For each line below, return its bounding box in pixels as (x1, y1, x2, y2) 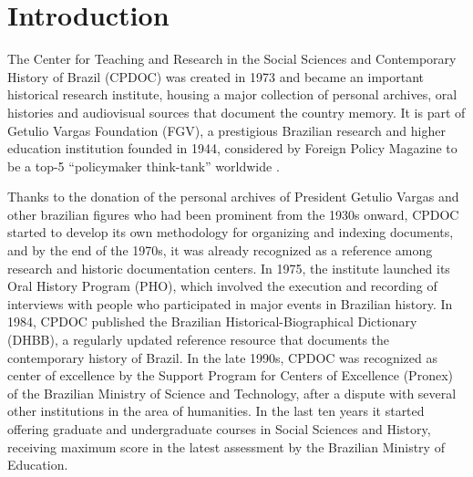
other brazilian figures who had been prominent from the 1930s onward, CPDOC (7, 204, 459, 223)
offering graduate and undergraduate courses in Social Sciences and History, (7, 420, 431, 438)
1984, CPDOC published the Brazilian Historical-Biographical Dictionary (7, 312, 417, 331)
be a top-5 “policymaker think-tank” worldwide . (7, 156, 280, 175)
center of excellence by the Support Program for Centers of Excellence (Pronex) (7, 366, 453, 385)
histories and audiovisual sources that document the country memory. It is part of (7, 102, 466, 121)
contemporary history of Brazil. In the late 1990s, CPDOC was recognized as (7, 347, 437, 367)
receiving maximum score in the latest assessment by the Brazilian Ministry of (7, 437, 445, 456)
